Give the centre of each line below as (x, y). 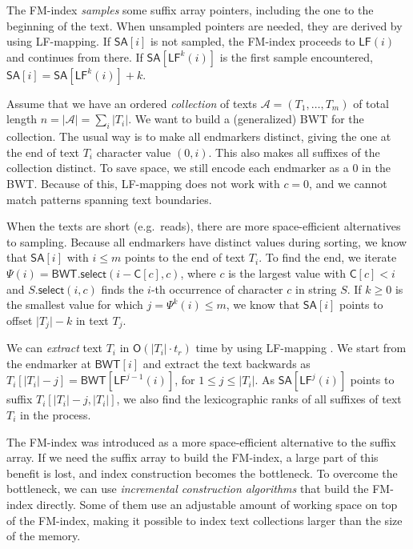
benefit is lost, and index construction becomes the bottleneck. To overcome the (202, 473)
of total (371, 103)
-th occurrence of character (217, 289)
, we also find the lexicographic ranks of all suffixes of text (259, 399)
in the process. (56, 414)
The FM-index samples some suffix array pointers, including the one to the (190, 10)
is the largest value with (287, 272)
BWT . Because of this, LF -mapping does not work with (143, 183)
